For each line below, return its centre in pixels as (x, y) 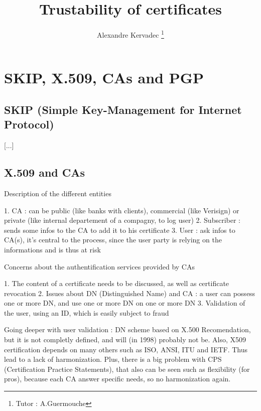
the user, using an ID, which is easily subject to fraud (87, 312)
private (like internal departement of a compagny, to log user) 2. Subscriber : (122, 220)
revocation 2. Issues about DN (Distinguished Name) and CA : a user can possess (130, 293)
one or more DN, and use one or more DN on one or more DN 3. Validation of (125, 303)
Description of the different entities (58, 193)
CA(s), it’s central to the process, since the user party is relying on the (113, 240)
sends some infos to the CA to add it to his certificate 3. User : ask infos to (120, 230)
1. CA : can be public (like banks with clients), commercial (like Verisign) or (122, 210)
